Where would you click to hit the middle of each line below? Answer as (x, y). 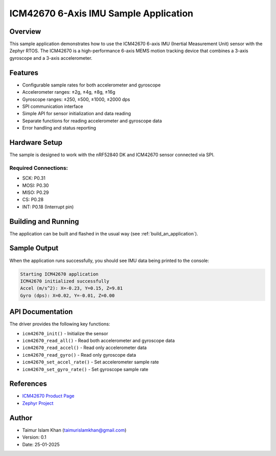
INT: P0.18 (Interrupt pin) (48, 207)
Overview (25, 31)
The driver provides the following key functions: (60, 324)
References (28, 384)
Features (24, 72)
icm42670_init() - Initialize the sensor (65, 333)
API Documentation (41, 312)
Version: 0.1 (34, 437)
